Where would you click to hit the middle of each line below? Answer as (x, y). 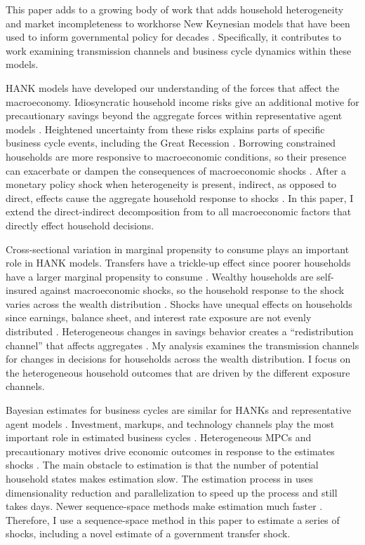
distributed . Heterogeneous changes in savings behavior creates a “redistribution (180, 331)
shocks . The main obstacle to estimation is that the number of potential (162, 465)
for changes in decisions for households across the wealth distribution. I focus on (178, 359)
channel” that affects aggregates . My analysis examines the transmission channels (182, 345)
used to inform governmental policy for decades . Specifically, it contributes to (173, 37)
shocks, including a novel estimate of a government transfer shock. (148, 533)
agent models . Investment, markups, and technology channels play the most (170, 423)
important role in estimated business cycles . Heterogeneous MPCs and (159, 437)
